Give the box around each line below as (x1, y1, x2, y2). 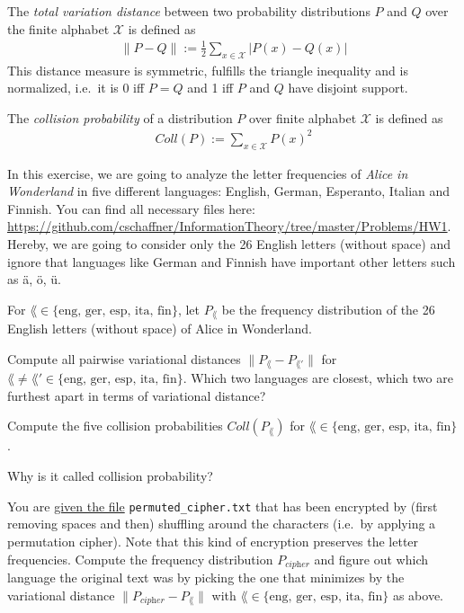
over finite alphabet (249, 108, 357, 127)
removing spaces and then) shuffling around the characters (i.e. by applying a (7, 514, 436, 533)
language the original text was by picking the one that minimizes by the (7, 567, 405, 586)
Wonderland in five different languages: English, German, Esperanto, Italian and (7, 182, 451, 200)
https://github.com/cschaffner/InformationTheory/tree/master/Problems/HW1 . (7, 217, 451, 235)
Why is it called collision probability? (7, 466, 213, 485)
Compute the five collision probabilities (7, 416, 223, 435)
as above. (392, 585, 444, 604)
